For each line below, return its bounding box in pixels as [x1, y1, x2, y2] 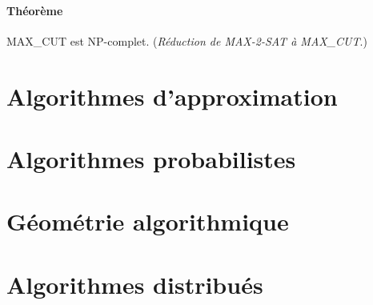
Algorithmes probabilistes [6, 142, 296, 175]
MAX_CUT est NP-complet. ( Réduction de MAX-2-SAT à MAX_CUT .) [6, 32, 367, 49]
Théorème [6, 2, 63, 18]
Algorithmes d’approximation [6, 79, 338, 112]
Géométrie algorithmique [6, 205, 289, 238]
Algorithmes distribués [6, 267, 263, 300]
